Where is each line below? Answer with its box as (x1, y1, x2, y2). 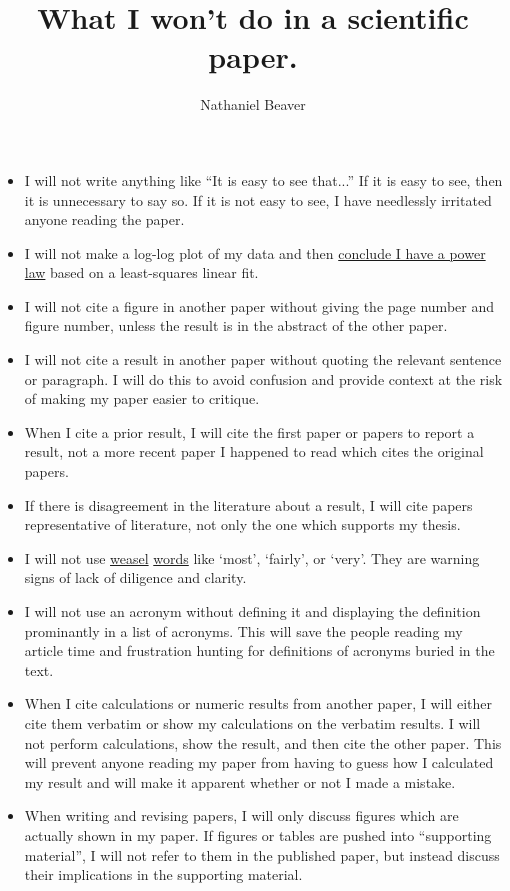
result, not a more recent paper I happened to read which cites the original (24, 441, 484, 462)
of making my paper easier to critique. (24, 388, 260, 409)
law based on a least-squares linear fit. (24, 262, 259, 283)
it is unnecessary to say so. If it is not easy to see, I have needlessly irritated (24, 189, 492, 210)
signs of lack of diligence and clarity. (24, 567, 247, 588)
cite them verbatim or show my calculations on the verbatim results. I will (24, 712, 481, 733)
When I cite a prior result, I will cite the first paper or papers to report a (24, 421, 475, 442)
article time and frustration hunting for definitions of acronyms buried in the (24, 640, 495, 661)
